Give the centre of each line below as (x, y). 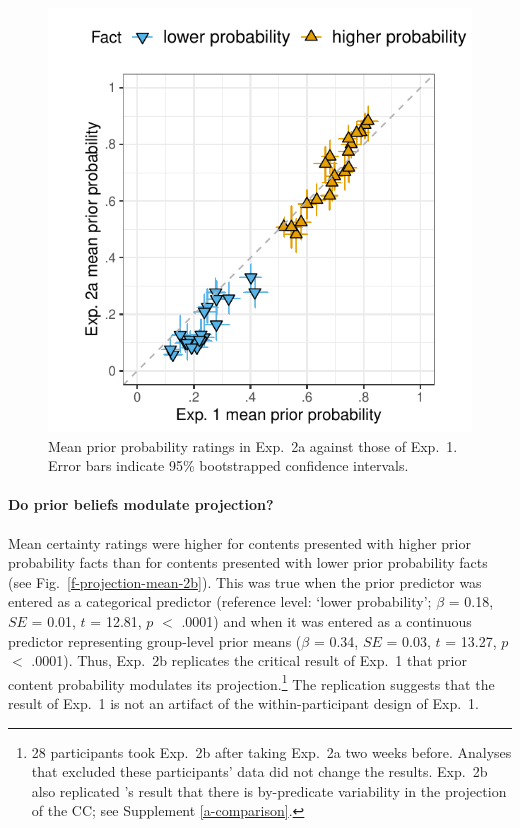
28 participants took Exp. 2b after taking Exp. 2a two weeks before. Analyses (271, 751)
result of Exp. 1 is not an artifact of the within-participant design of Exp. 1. (243, 702)
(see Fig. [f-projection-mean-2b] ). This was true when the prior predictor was (245, 581)
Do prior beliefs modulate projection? (141, 504)
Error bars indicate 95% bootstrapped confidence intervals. (228, 465)
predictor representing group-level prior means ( (155, 640)
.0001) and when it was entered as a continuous (326, 620)
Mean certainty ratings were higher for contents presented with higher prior (239, 542)
